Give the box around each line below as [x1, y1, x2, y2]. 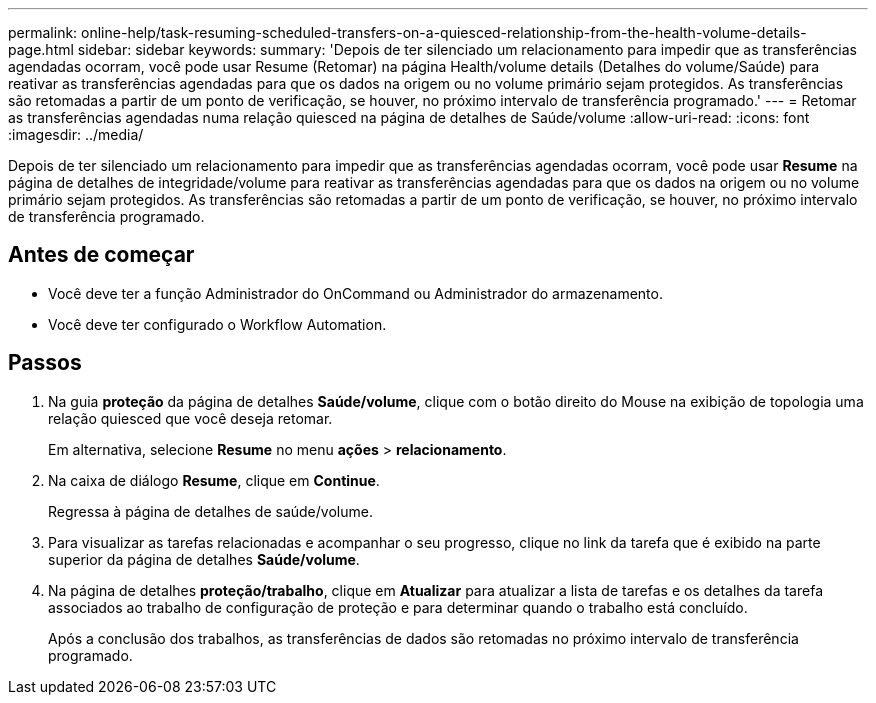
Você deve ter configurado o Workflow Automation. [48, 315, 387, 333]
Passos [8, 350, 82, 376]
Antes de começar [8, 242, 195, 268]
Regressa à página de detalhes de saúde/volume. [48, 502, 373, 520]
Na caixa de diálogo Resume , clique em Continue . [48, 471, 380, 489]
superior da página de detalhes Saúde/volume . [48, 550, 360, 568]
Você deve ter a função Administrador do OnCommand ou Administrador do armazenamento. [48, 284, 663, 302]
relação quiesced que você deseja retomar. [48, 409, 333, 427]
